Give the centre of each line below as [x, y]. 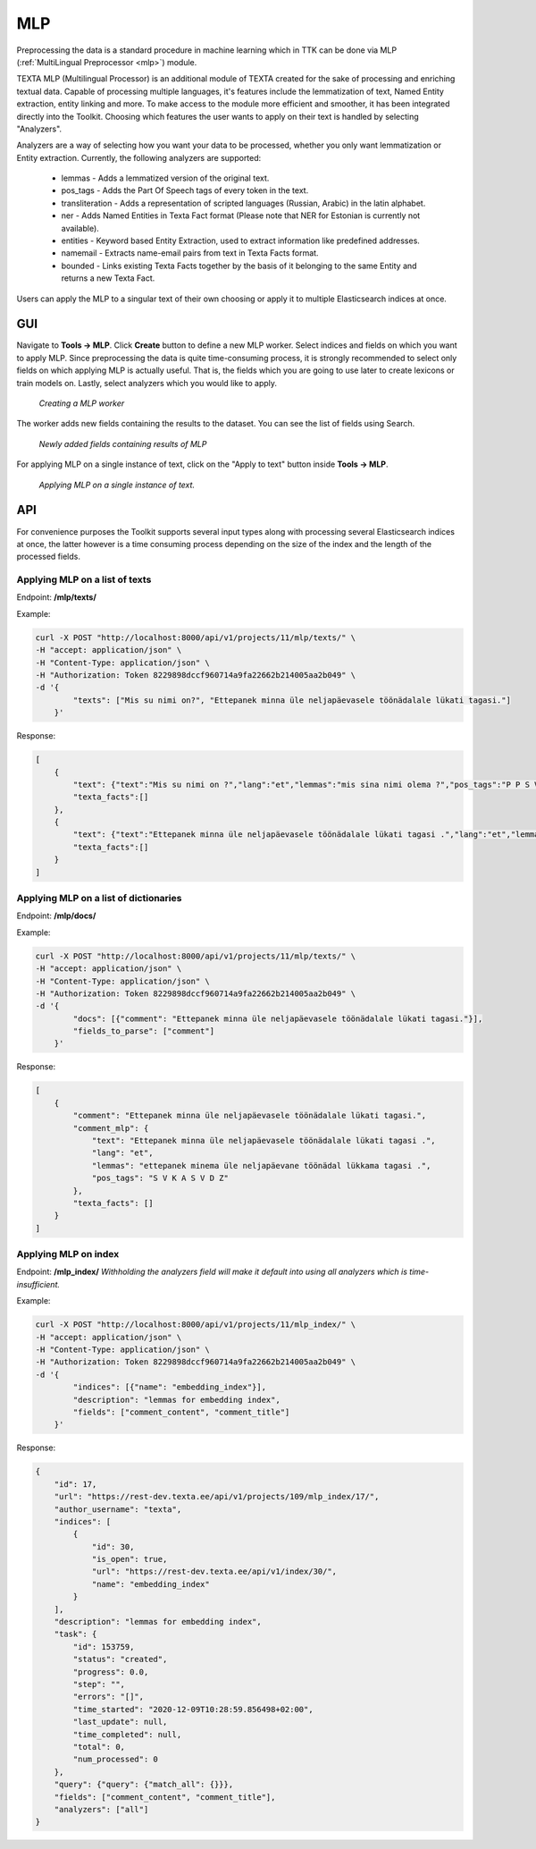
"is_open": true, [130, 1559]
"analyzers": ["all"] [101, 1809]
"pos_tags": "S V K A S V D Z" [160, 1178]
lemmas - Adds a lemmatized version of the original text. [165, 178]
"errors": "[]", [109, 1697]
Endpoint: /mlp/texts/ [57, 597]
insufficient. [38, 1284]
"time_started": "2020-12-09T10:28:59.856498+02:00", [193, 1709]
